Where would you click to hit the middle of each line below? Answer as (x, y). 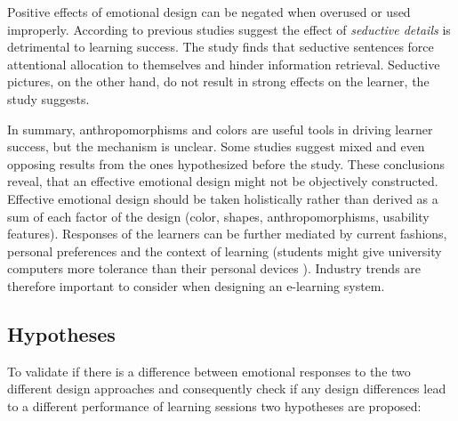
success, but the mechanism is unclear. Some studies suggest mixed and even (216, 146)
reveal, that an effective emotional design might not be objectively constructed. (223, 181)
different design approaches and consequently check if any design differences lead (227, 389)
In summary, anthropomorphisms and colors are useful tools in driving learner (220, 129)
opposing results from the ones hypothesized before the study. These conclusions (226, 163)
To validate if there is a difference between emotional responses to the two (209, 371)
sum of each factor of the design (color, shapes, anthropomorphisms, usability (218, 216)
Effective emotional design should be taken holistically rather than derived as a (223, 198)
